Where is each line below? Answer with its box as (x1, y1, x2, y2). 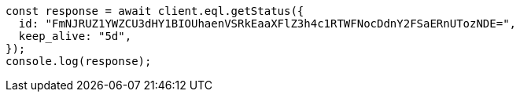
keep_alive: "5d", (18, 30, 132, 42)
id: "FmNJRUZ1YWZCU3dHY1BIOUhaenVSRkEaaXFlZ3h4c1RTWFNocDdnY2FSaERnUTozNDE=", (18, 17, 517, 30)
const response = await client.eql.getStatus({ (6, 5, 304, 17)
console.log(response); (6, 55, 152, 67)
